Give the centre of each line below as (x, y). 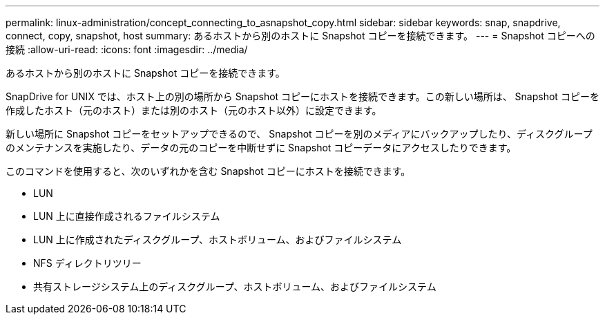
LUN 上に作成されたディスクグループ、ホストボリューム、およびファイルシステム (218, 239)
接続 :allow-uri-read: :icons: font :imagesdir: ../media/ (127, 49)
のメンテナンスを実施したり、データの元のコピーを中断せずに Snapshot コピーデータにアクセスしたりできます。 (261, 148)
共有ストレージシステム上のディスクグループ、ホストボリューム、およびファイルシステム (235, 286)
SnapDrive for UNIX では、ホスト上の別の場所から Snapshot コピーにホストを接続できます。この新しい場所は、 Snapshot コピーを (302, 96)
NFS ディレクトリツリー (87, 263)
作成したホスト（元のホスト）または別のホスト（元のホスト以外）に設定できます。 (194, 110)
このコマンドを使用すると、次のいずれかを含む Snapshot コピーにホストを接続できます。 (208, 171)
